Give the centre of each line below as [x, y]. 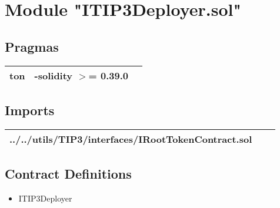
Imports [30, 110]
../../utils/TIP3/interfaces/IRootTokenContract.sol [131, 139]
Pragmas [32, 46]
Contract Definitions [68, 174]
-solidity [54, 75]
